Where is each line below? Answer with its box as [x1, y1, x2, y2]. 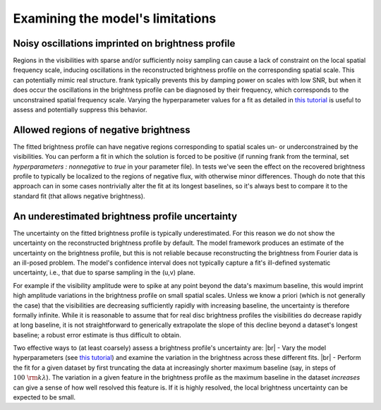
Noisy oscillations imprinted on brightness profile [13, 37, 236, 49]
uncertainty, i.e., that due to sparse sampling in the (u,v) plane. [13, 268, 195, 277]
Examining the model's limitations [13, 11, 217, 26]
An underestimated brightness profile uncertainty [13, 210, 238, 222]
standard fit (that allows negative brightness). [13, 191, 145, 200]
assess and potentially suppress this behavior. [13, 106, 147, 114]
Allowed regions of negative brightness [13, 123, 190, 135]
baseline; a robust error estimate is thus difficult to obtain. [13, 330, 181, 339]
